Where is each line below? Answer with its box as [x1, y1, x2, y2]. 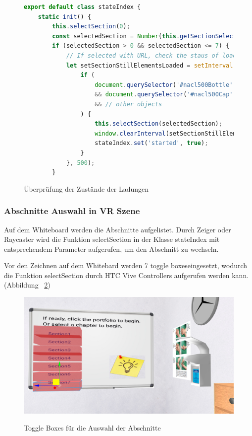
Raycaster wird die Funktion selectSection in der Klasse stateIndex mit [4, 234, 220, 244]
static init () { [38, 13, 92, 20]
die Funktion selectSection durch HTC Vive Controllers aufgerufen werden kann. [4, 270, 249, 280]
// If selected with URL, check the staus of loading [66, 52, 248, 59]
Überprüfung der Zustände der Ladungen [24, 183, 149, 194]
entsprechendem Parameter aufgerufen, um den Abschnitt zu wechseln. [4, 243, 219, 254]
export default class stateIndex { [24, 3, 141, 10]
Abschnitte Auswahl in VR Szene [4, 205, 140, 217]
